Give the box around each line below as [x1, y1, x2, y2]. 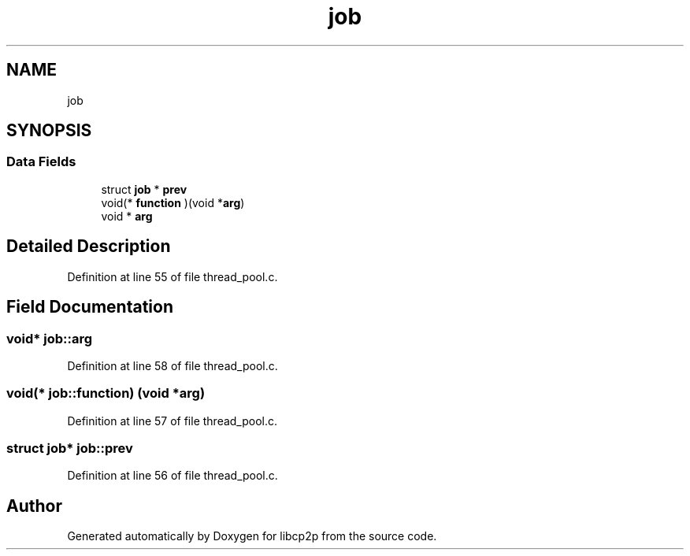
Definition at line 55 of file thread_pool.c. [67, 269, 278, 284]
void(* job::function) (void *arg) [6, 385, 206, 402]
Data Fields [6, 154, 76, 170]
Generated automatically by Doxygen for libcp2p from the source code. [67, 529, 437, 543]
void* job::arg [6, 330, 93, 347]
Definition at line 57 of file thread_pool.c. [67, 413, 278, 428]
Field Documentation [6, 297, 173, 317]
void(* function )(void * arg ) [101, 195, 245, 209]
